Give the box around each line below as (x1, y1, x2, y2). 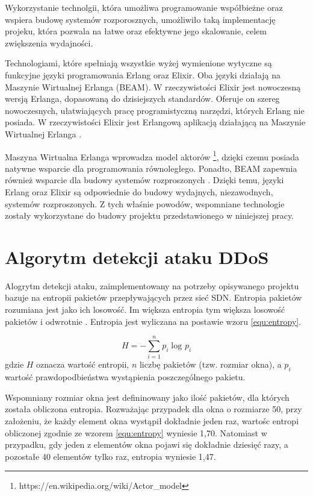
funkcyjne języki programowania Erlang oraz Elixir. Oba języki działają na (5, 68, 281, 81)
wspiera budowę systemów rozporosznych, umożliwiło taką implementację (5, 13, 276, 25)
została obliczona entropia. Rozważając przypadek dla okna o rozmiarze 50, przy (5, 403, 302, 415)
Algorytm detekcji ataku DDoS (5, 244, 269, 269)
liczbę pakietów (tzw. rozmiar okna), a (139, 358, 282, 371)
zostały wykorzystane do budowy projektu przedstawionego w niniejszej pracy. (5, 209, 294, 222)
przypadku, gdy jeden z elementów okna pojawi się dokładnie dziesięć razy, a (5, 438, 288, 451)
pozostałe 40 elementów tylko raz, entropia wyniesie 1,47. (5, 450, 216, 462)
